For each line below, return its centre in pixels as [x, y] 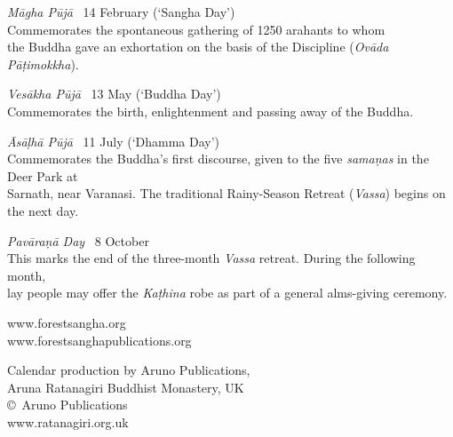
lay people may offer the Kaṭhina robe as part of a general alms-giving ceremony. [227, 293]
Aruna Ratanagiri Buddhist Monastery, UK [126, 387]
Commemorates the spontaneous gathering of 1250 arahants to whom [196, 29]
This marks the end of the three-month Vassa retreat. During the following [211, 258]
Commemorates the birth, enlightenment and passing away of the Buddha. [211, 111]
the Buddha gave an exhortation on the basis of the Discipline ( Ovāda [198, 47]
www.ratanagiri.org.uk [68, 421]
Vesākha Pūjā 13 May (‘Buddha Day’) [114, 94]
